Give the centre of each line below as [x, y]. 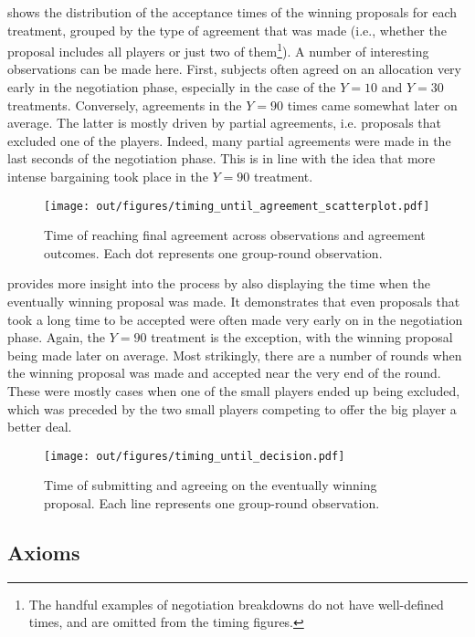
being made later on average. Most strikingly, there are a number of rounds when [235, 355]
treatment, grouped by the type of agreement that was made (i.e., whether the [227, 30]
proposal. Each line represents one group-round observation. [212, 503]
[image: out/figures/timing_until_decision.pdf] [195, 456]
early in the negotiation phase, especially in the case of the [172, 87]
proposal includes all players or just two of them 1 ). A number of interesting [218, 50]
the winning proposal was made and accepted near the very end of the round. [224, 373]
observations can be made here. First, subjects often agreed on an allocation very [234, 69]
